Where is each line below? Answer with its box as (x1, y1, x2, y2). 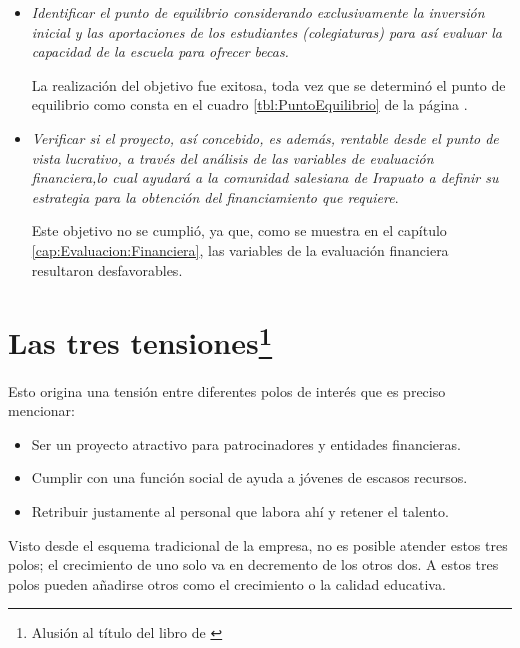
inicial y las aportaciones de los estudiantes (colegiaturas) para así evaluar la (31, 21, 503, 42)
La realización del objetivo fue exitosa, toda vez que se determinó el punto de (31, 74, 506, 95)
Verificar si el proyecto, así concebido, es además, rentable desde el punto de (31, 127, 499, 148)
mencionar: (8, 400, 75, 421)
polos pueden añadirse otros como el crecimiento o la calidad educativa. (8, 573, 446, 594)
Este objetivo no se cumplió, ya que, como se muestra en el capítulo (31, 220, 447, 241)
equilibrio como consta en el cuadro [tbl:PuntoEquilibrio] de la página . (31, 94, 468, 115)
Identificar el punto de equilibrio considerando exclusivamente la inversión (31, 2, 485, 22)
